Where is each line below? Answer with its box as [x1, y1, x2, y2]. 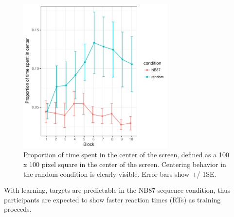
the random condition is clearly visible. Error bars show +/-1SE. [23, 168, 216, 179]
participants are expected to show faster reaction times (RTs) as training [4, 194, 221, 204]
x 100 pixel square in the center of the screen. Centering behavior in [23, 159, 226, 169]
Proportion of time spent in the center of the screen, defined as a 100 [23, 150, 229, 160]
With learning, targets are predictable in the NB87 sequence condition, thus [4, 185, 231, 195]
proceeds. [4, 204, 32, 214]
